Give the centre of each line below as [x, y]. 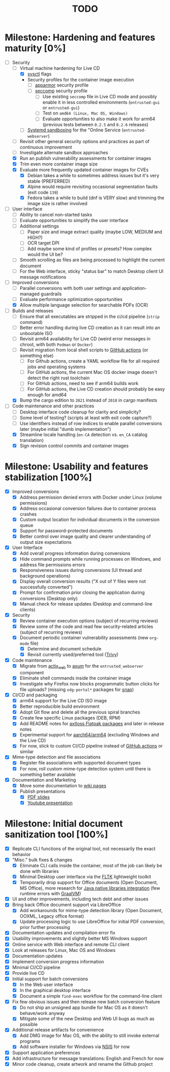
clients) [27, 610]
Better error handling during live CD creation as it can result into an [90, 327]
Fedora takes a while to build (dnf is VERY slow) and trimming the [96, 198]
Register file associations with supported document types [80, 763]
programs [30, 1041]
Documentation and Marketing [44, 780]
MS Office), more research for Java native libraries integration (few [90, 888]
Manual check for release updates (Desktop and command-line [86, 603]
